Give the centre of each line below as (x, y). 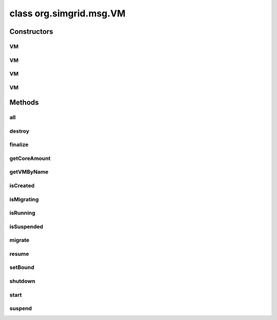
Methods (24, 103)
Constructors (31, 32)
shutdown (22, 281)
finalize (19, 145)
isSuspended (26, 227)
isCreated (22, 186)
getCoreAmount (30, 158)
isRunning (22, 213)
